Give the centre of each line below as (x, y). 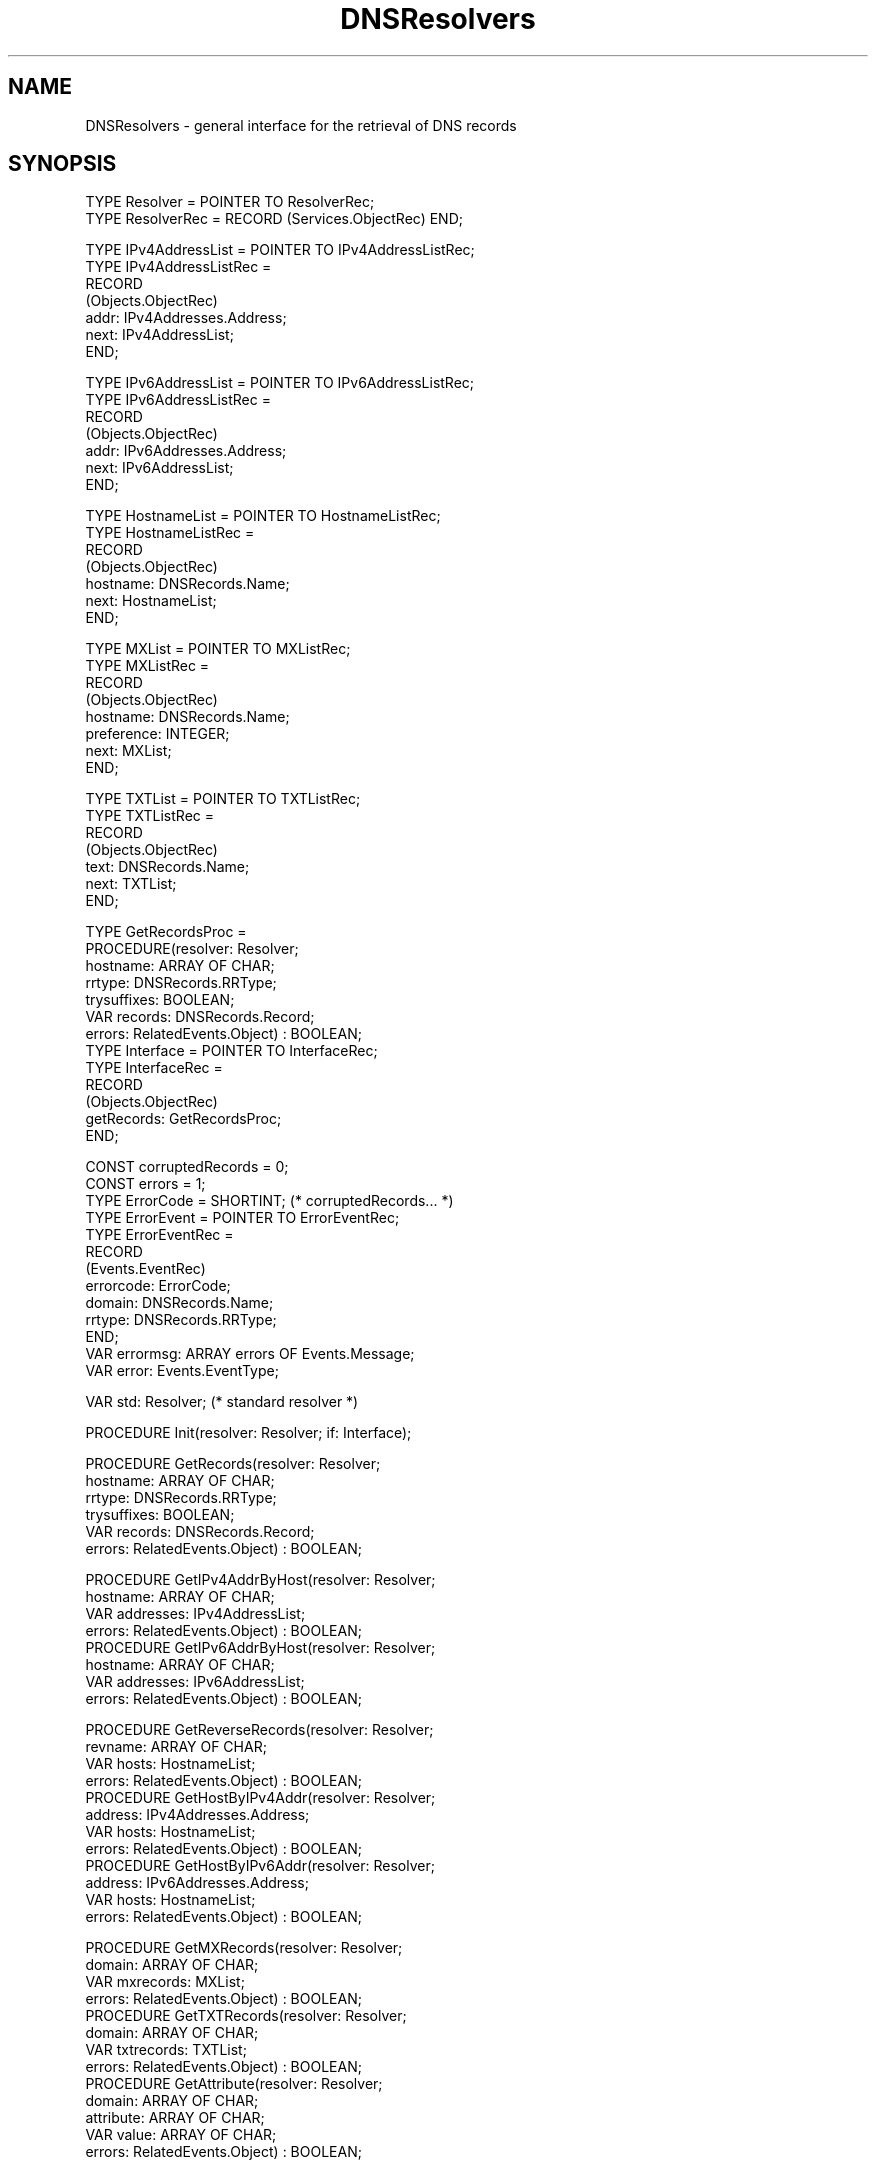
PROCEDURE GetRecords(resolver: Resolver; (233, 1464)
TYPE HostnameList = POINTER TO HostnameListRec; (263, 516)
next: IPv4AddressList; (159, 335)
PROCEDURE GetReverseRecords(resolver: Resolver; (259, 1730)
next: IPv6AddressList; (159, 468)
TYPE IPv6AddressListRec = (178, 400)
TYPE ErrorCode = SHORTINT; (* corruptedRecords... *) (269, 1201)
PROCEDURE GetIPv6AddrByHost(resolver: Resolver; (260, 1648)
